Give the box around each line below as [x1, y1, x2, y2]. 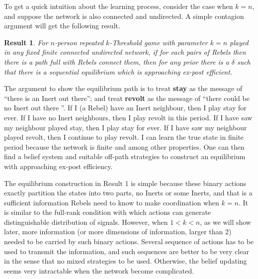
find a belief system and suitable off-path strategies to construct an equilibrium [4, 151, 246, 162]
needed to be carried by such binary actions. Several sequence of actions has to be [4, 236, 254, 247]
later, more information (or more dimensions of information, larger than [4, 226, 223, 237]
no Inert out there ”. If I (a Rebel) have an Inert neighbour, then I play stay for [4, 102, 247, 113]
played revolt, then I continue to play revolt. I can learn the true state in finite [4, 132, 244, 142]
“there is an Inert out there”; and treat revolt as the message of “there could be [4, 93, 250, 103]
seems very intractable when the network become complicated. [4, 265, 194, 276]
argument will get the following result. [4, 20, 120, 31]
